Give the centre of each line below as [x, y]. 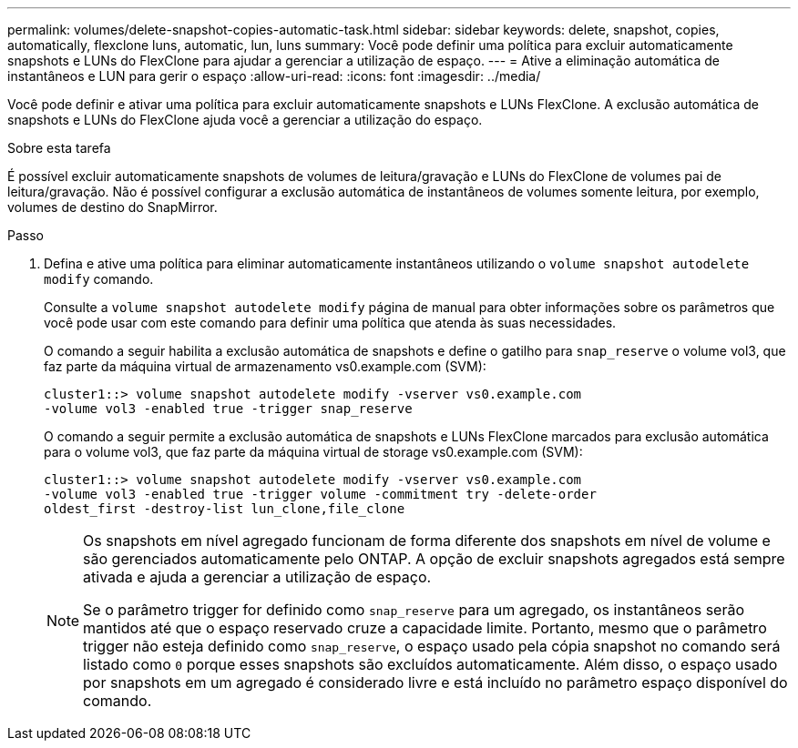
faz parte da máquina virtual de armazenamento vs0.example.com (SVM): [265, 366]
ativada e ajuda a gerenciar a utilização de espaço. [257, 577]
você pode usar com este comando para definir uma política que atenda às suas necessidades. [330, 323]
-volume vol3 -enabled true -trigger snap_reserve [228, 409]
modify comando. [99, 279]
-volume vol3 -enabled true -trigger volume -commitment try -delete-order [320, 494]
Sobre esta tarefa [59, 148]
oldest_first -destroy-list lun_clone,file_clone [225, 509]
